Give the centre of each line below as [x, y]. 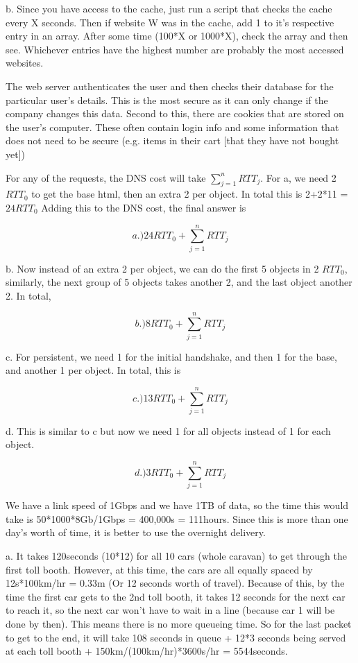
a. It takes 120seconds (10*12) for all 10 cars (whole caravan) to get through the [176, 555]
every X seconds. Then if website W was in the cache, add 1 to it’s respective [170, 22]
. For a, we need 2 [298, 177]
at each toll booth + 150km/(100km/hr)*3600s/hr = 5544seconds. [147, 651]
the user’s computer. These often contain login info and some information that [172, 127]
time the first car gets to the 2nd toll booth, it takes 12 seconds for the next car [176, 596]
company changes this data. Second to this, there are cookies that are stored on [175, 113]
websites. [25, 63]
